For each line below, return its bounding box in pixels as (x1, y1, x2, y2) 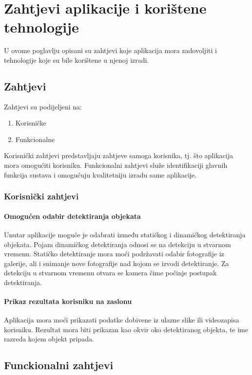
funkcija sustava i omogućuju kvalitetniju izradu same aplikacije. (4, 169, 197, 179)
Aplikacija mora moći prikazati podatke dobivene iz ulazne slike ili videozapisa (4, 315, 239, 325)
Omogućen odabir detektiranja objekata (4, 211, 141, 221)
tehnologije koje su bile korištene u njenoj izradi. (4, 54, 149, 65)
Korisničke (15, 118, 46, 128)
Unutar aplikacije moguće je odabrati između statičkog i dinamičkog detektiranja (4, 229, 246, 239)
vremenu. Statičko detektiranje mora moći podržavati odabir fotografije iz (4, 249, 224, 259)
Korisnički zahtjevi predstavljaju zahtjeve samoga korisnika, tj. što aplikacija (4, 150, 233, 161)
